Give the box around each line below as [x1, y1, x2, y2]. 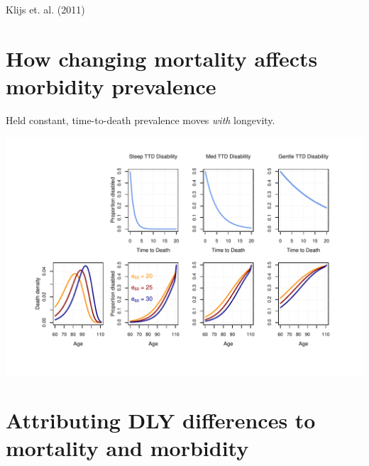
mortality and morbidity [6, 433, 249, 462]
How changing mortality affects [6, 43, 318, 72]
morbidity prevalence [6, 71, 216, 100]
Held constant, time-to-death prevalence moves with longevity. [6, 112, 275, 127]
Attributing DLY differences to [6, 405, 316, 434]
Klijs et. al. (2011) [6, 2, 85, 16]
